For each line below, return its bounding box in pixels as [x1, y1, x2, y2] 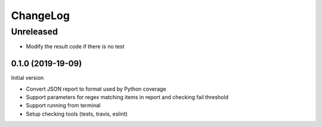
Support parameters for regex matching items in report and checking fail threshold [26, 94, 229, 101]
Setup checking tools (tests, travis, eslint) [26, 110, 128, 117]
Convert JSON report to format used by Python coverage [26, 85, 166, 92]
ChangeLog [11, 9, 70, 22]
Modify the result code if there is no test [26, 43, 125, 50]
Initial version [11, 75, 44, 82]
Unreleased [11, 26, 58, 37]
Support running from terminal [26, 102, 101, 109]
